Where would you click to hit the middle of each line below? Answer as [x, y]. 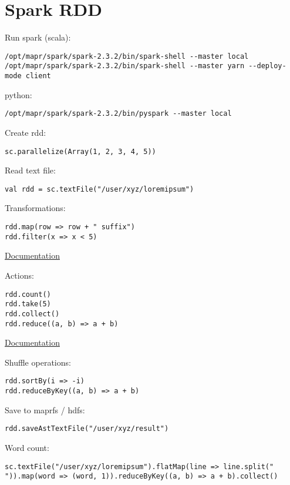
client [38, 76]
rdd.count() [28, 294]
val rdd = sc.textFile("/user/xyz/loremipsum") [100, 189]
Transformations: [35, 208]
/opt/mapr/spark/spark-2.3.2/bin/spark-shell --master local [127, 56]
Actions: [19, 275]
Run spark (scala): [38, 37]
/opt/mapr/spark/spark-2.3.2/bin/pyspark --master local [118, 114]
